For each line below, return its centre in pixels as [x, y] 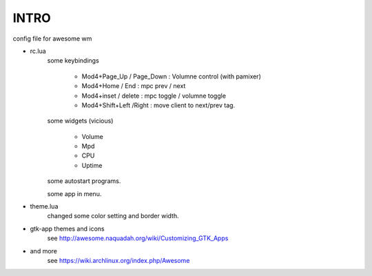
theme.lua [44, 206]
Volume [92, 136]
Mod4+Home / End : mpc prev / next [134, 86]
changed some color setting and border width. [113, 216]
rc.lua [38, 51]
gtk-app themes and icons [67, 229]
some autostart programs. [84, 181]
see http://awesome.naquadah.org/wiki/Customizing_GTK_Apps [138, 238]
